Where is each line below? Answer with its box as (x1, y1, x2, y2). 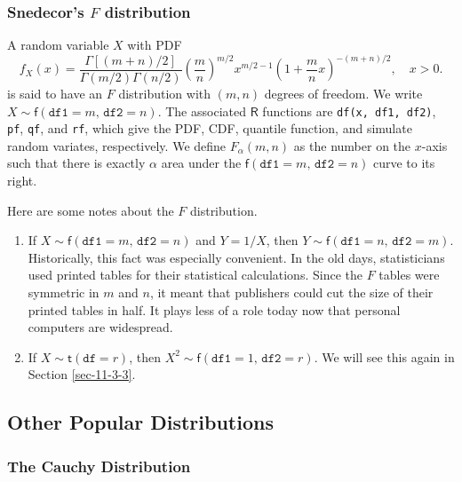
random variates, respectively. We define (7, 136, 227, 154)
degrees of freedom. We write (264, 83, 423, 102)
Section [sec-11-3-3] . (28, 365, 136, 383)
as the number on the (293, 136, 411, 154)
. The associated (157, 101, 246, 120)
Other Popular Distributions (7, 408, 274, 436)
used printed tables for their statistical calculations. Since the (28, 265, 362, 284)
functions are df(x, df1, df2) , (262, 101, 436, 120)
